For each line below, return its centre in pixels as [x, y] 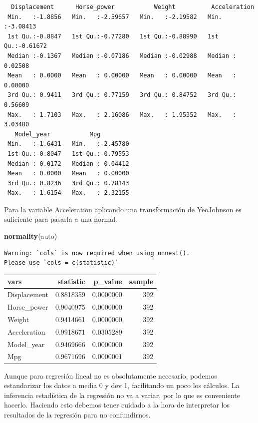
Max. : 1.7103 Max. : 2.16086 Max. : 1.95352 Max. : [122, 115]
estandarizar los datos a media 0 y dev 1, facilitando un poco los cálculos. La [122, 385]
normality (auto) [31, 236]
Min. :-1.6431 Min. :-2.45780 [68, 144]
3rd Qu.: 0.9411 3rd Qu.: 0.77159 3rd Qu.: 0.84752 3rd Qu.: [122, 95]
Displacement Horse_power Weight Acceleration [133, 7]
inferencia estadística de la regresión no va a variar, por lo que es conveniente [122, 395]
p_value [108, 281]
